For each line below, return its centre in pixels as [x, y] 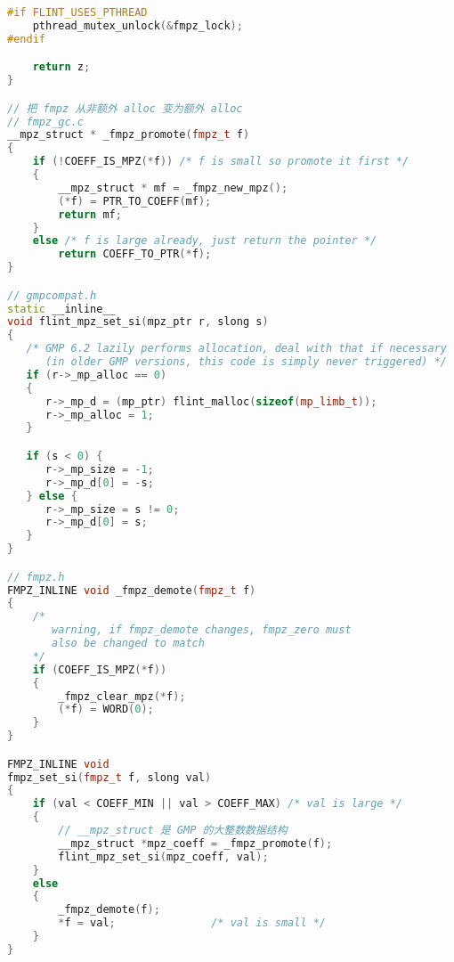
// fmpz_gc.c [45, 122]
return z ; [61, 67]
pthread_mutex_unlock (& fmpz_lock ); [138, 25]
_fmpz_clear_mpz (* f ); [122, 696]
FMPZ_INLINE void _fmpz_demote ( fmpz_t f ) [132, 590]
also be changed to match [128, 644]
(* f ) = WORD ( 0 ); [106, 709]
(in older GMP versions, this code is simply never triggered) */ [246, 362]
